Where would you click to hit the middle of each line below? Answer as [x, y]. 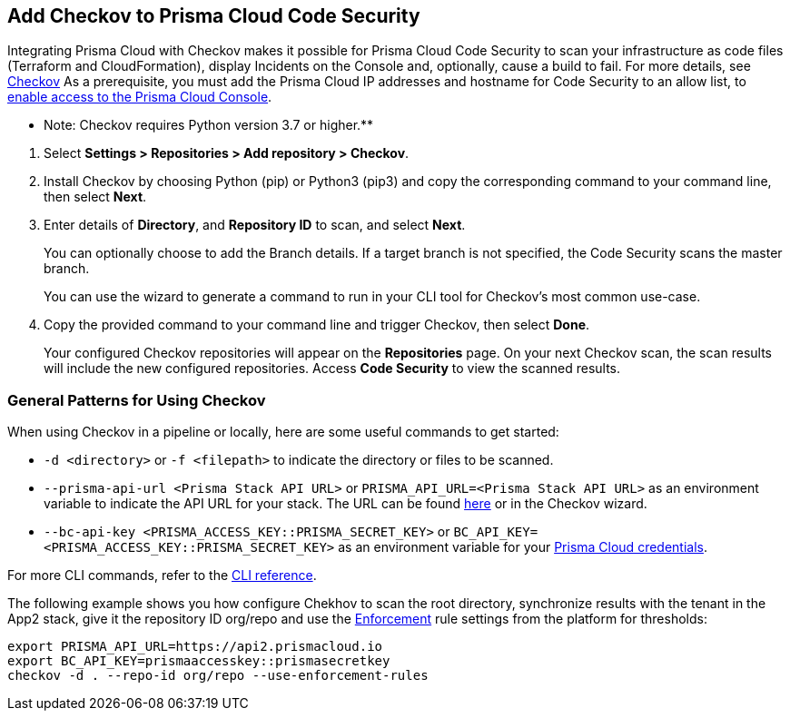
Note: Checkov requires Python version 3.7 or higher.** [209, 125]
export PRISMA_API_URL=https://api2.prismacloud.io [195, 647]
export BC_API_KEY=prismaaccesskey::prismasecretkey [199, 661]
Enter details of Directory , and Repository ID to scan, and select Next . [255, 225]
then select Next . [95, 197]
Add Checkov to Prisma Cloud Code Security [214, 16]
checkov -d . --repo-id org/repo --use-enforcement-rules [218, 676]
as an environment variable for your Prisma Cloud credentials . [523, 547]
